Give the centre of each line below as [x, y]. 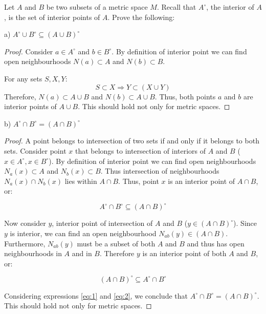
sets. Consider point [35, 150]
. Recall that [176, 7]
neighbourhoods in [33, 253]
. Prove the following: [141, 17]
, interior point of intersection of [102, 223]
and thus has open [216, 243]
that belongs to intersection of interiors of [140, 150]
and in [82, 253]
